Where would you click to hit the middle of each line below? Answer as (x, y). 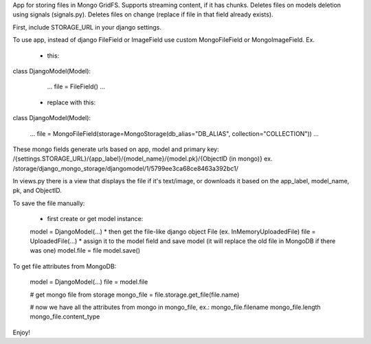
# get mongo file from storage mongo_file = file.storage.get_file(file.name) (135, 295)
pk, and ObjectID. (37, 191)
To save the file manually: (49, 203)
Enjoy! (22, 332)
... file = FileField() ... (76, 87)
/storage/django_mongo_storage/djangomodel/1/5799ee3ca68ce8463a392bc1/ (125, 168)
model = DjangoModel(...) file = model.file (89, 282)
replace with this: (71, 102)
